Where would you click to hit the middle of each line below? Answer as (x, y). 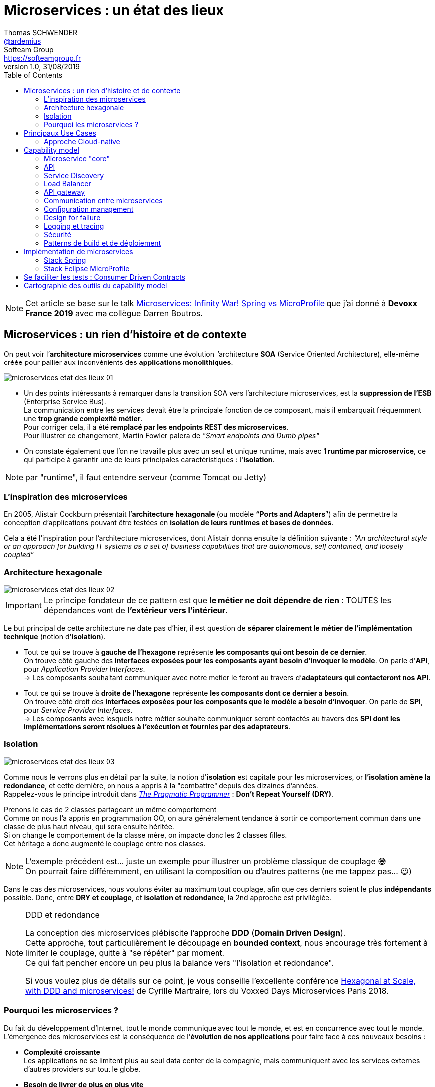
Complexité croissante (62, 1052)
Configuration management (89, 209)
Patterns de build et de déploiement (103, 243)
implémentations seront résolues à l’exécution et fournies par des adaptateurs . (157, 727)
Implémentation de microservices (79, 251)
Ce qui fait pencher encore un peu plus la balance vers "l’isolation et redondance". (180, 963)
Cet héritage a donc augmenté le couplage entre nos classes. (105, 843)
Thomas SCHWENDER (41, 32)
